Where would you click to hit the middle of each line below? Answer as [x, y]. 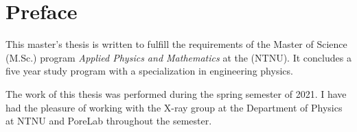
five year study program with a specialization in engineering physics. [149, 71]
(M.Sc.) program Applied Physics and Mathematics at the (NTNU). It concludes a [178, 57]
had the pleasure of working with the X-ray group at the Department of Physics [174, 107]
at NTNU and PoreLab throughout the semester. [109, 121]
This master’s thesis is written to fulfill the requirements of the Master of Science [176, 44]
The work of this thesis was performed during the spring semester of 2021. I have [176, 93]
